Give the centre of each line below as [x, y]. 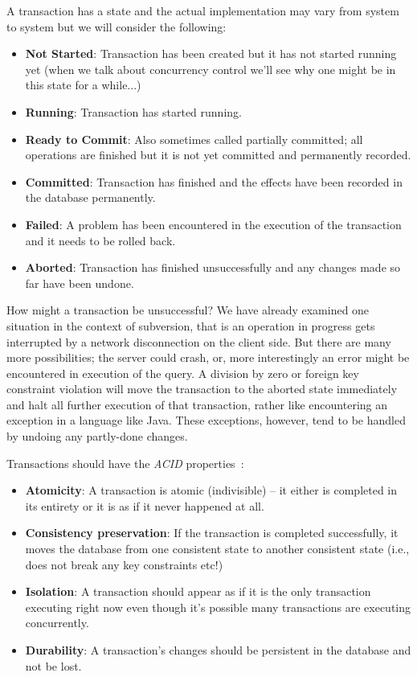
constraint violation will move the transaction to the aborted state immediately [202, 389]
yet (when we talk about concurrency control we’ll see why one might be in [211, 69]
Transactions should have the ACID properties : [125, 463]
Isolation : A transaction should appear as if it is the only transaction [198, 591]
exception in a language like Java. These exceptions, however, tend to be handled [206, 420]
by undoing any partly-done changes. [97, 436]
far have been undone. [80, 283]
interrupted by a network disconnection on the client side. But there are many [199, 341]
